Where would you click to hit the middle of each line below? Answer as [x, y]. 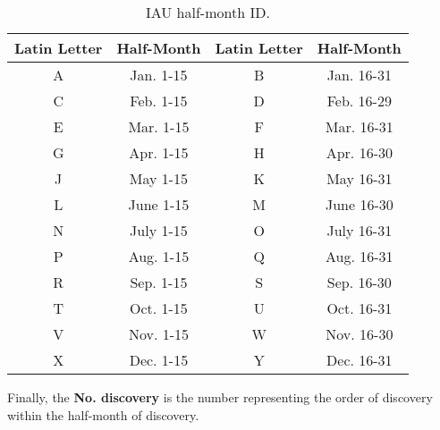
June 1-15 [159, 204]
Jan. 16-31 [359, 75]
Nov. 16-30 [360, 334]
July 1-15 [159, 230]
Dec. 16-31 [360, 360]
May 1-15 [159, 178]
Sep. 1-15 [159, 282]
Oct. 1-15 [158, 308]
